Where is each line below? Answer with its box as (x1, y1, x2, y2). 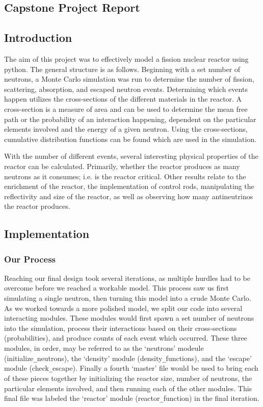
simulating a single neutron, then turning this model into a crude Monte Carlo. (4, 293, 251, 303)
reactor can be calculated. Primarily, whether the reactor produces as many (4, 160, 240, 171)
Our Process (4, 252, 56, 265)
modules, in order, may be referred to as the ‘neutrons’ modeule (4, 343, 204, 353)
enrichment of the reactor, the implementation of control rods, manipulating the (4, 181, 254, 191)
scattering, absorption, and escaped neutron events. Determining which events (4, 83, 248, 94)
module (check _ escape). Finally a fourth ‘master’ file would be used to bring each (4, 363, 258, 373)
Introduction (4, 30, 72, 45)
